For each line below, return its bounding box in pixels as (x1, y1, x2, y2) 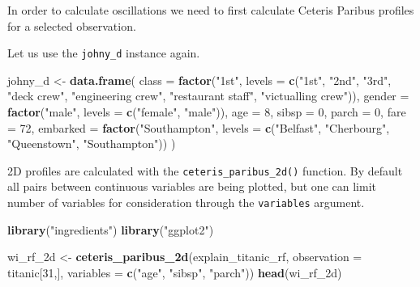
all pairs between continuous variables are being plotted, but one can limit (7, 178, 376, 195)
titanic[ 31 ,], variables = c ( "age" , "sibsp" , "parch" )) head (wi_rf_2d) (7, 264, 342, 281)
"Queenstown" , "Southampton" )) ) (7, 135, 176, 152)
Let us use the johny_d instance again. (7, 44, 200, 61)
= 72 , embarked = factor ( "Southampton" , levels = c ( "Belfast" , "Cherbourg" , (7, 119, 390, 136)
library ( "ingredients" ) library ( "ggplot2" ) (7, 221, 214, 238)
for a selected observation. (7, 17, 136, 34)
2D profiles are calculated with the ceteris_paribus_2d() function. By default (7, 162, 403, 179)
